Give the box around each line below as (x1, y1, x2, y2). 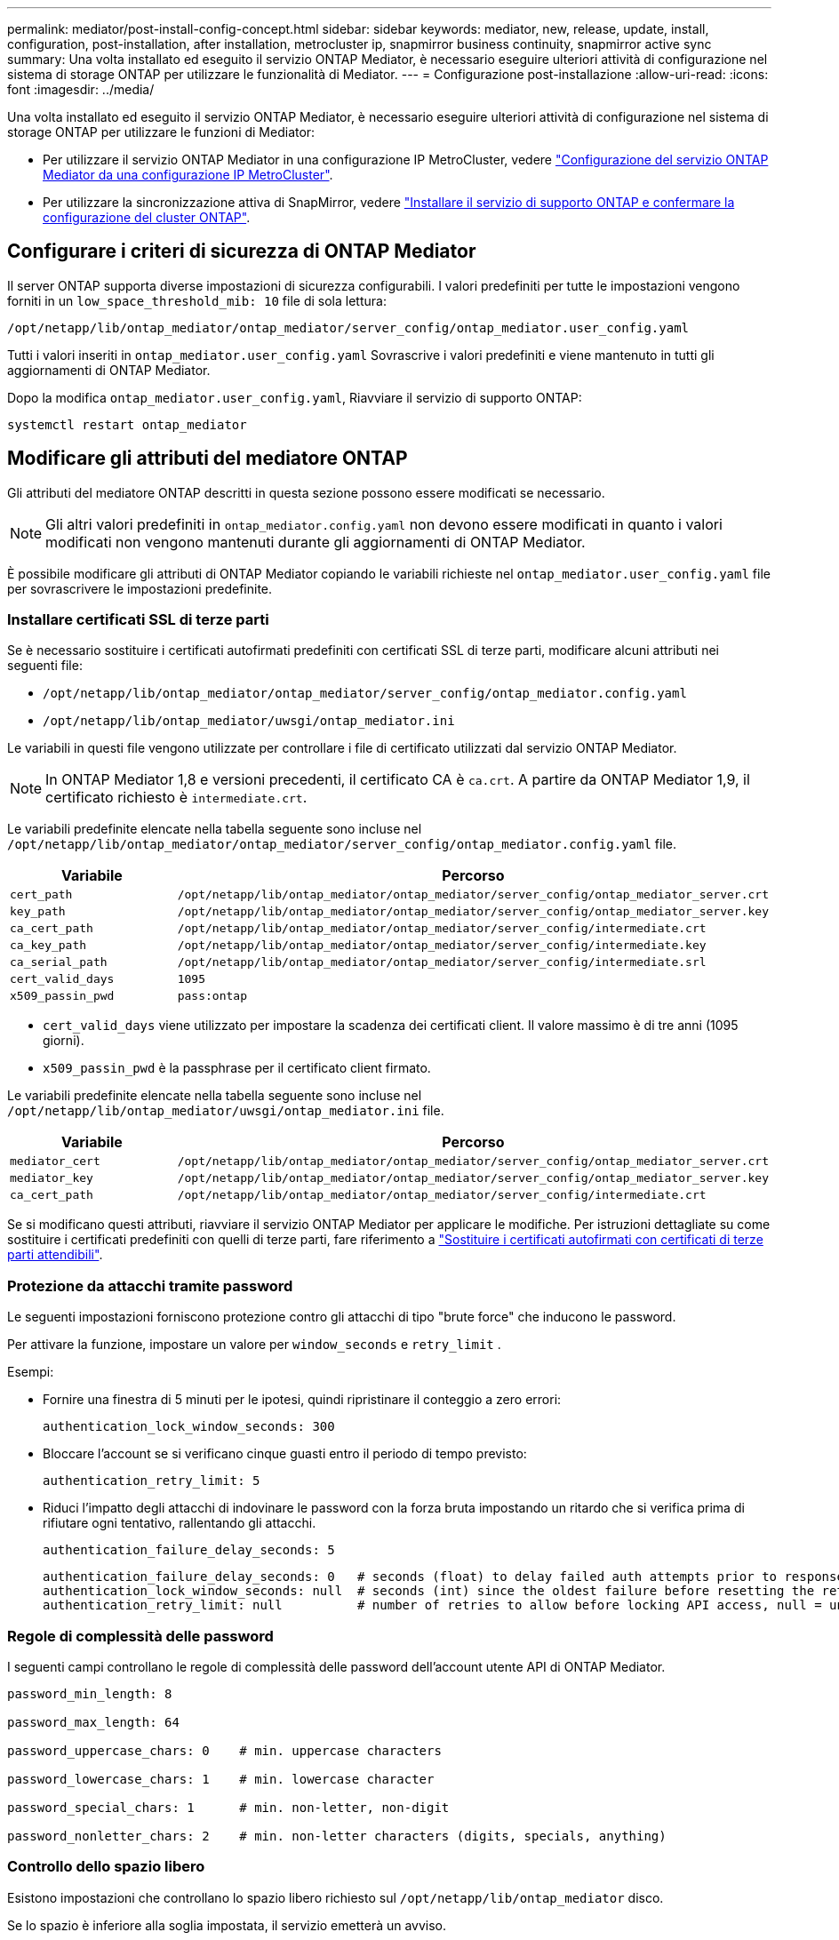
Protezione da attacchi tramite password (7, 1276, 293, 1295)
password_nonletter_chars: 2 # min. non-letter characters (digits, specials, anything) (7, 1828, 667, 1843)
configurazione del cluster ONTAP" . (43, 210, 251, 225)
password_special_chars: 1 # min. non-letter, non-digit (7, 1800, 450, 1815)
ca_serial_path (10, 955, 108, 970)
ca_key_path (10, 938, 87, 953)
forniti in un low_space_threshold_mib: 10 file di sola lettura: (7, 292, 387, 308)
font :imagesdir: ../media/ (7, 82, 155, 97)
